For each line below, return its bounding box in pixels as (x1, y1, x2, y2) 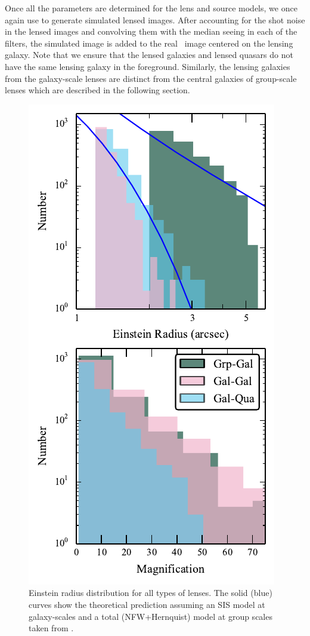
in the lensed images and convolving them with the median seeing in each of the (5, 25, 297, 38)
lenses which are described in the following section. (5, 84, 190, 96)
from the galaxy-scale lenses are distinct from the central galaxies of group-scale (5, 72, 297, 84)
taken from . (29, 622, 74, 634)
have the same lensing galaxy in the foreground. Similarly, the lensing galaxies (5, 60, 290, 72)
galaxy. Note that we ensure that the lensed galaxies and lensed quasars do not (5, 48, 293, 61)
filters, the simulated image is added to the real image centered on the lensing (5, 36, 293, 49)
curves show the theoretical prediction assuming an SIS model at (29, 598, 265, 610)
